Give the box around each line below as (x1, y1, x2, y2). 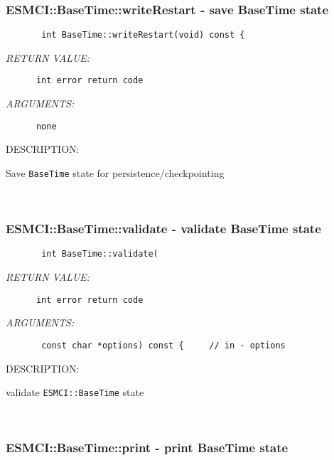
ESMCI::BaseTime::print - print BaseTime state (6, 439, 289, 456)
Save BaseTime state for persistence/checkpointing (6, 165, 225, 180)
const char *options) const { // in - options (41, 340, 286, 351)
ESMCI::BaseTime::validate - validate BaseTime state (6, 220, 321, 237)
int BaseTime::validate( (41, 249, 158, 260)
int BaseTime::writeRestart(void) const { (41, 30, 245, 41)
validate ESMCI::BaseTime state (6, 385, 144, 400)
